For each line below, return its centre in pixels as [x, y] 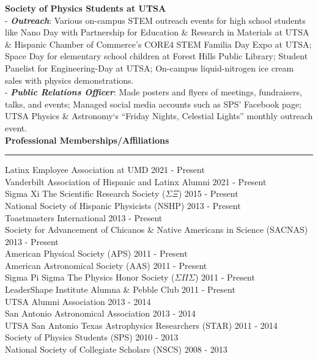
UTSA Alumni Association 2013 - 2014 [78, 301]
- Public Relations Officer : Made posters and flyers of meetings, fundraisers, [153, 92]
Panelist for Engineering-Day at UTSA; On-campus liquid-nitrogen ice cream [150, 68]
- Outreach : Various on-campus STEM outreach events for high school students [155, 20]
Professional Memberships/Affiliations [87, 140]
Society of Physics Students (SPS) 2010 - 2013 [92, 337]
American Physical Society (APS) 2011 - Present [96, 253]
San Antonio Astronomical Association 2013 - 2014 [100, 313]
